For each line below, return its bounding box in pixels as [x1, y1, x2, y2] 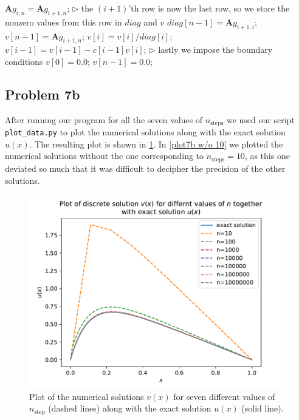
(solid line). [241, 402, 284, 415]
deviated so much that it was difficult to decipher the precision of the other [5, 161, 286, 174]
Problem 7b [5, 84, 80, 103]
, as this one [244, 149, 290, 162]
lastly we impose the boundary [158, 43, 273, 56]
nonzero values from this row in [5, 15, 122, 28]
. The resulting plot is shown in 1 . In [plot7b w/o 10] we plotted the [29, 137, 283, 150]
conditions [5, 55, 43, 67]
